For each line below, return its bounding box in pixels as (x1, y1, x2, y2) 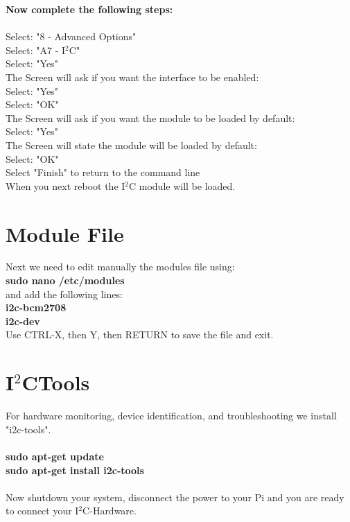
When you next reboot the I (6, 178, 125, 193)
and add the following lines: (6, 286, 123, 301)
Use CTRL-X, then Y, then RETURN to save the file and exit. (6, 327, 274, 342)
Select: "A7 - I (6, 42, 66, 57)
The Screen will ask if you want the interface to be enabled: (6, 69, 259, 84)
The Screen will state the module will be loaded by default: (6, 137, 257, 152)
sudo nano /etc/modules (6, 273, 125, 288)
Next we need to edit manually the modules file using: (6, 259, 235, 274)
